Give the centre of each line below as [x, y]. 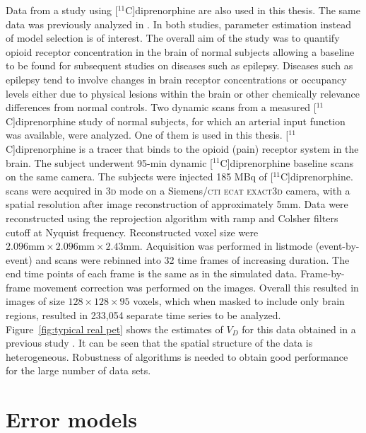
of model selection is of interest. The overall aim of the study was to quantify [173, 38]
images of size [35, 301]
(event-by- [337, 246]
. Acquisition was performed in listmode [226, 246]
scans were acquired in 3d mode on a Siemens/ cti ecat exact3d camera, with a [178, 190]
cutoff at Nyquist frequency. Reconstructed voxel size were [132, 232]
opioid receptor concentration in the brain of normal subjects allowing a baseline [180, 51]
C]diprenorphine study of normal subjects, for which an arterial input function [176, 121]
